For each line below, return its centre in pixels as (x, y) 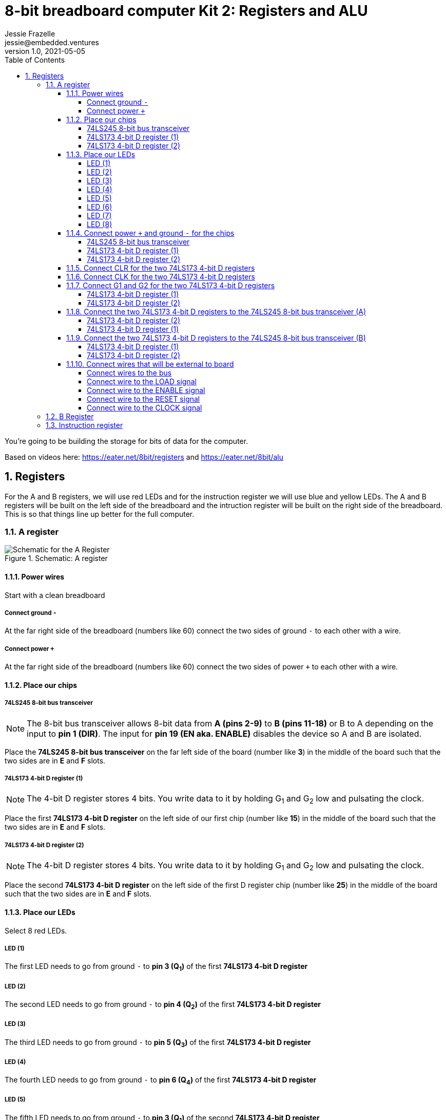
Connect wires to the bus (129, 372)
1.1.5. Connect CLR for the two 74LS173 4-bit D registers (161, 268)
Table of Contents (35, 60)
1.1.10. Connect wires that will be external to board (150, 364)
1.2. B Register (70, 416)
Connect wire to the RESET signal (143, 399)
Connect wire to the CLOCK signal (144, 407)
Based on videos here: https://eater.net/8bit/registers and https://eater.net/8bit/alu (144, 457)
